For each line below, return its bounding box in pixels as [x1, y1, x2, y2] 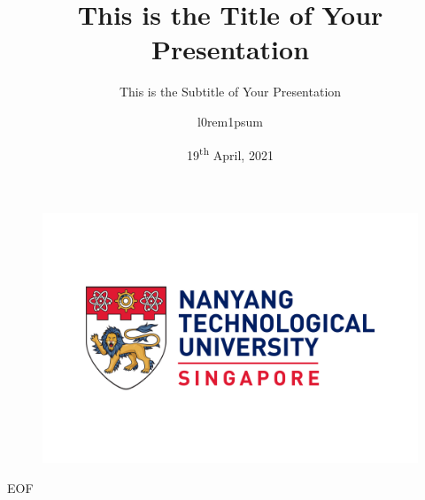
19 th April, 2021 [187, 142, 274, 164]
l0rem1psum [197, 112, 263, 130]
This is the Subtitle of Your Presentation [119, 82, 342, 101]
